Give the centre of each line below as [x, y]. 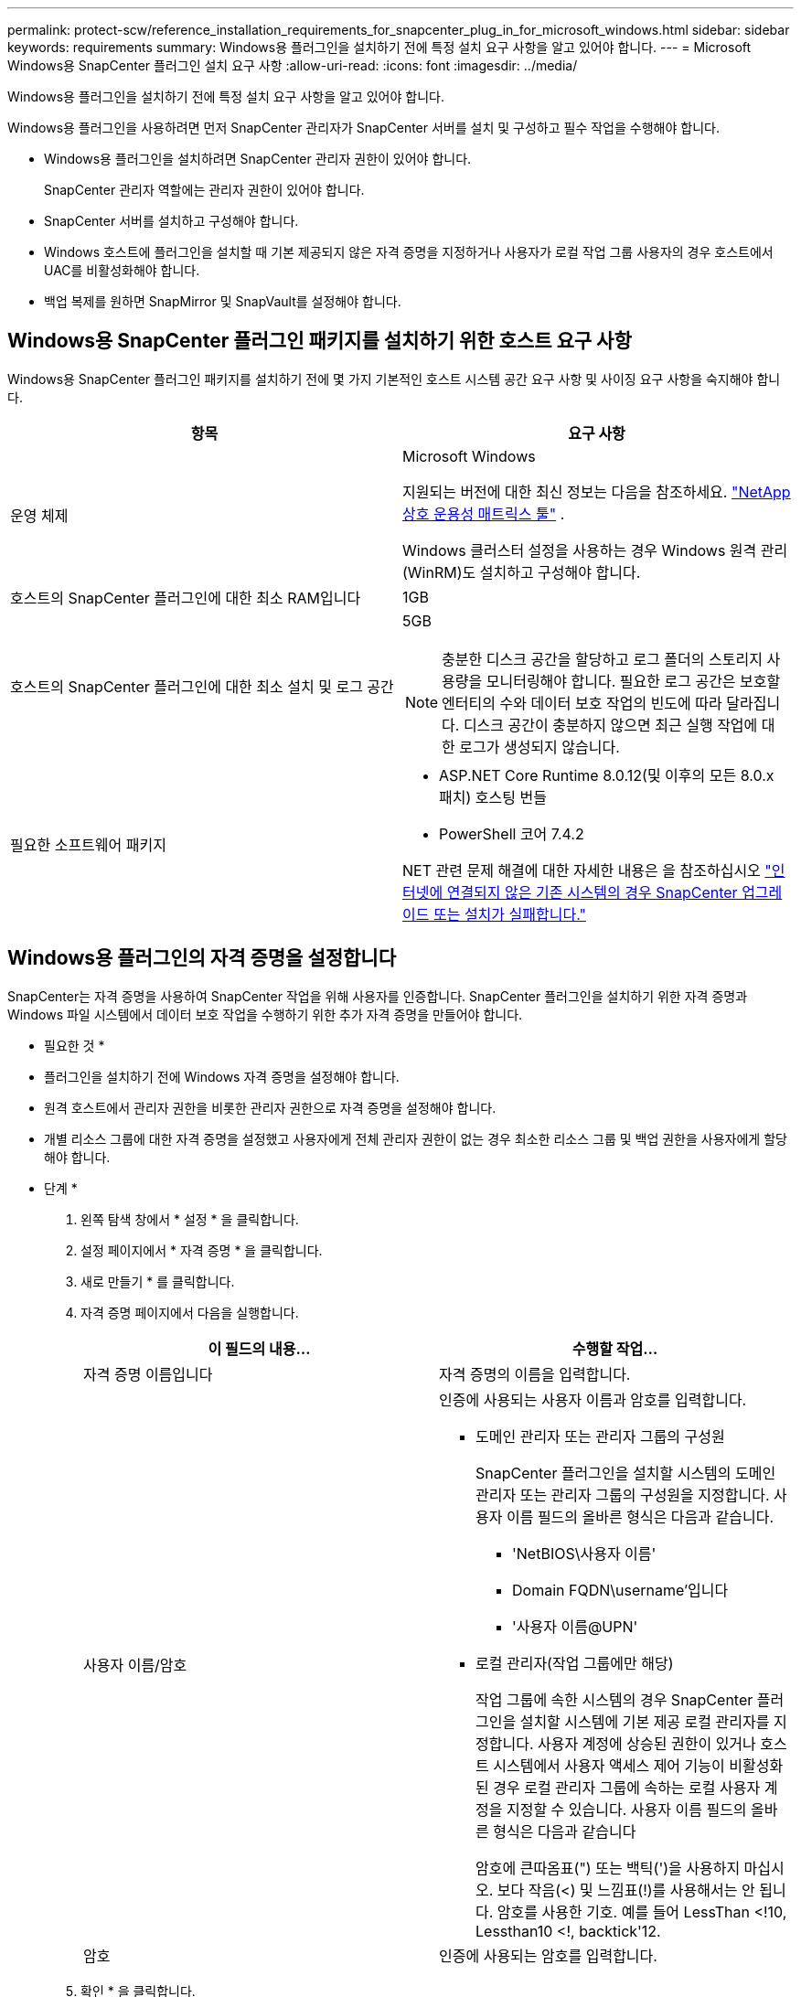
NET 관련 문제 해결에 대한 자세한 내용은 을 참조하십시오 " [587, 870]
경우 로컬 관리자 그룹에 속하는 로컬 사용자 [627, 1787]
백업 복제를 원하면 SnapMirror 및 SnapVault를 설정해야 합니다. [223, 301]
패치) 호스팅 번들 [493, 797]
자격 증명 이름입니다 [148, 1374]
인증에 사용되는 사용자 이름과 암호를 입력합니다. [593, 1399]
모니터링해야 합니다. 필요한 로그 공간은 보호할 [633, 681]
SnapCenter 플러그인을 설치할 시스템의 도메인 [626, 1473]
